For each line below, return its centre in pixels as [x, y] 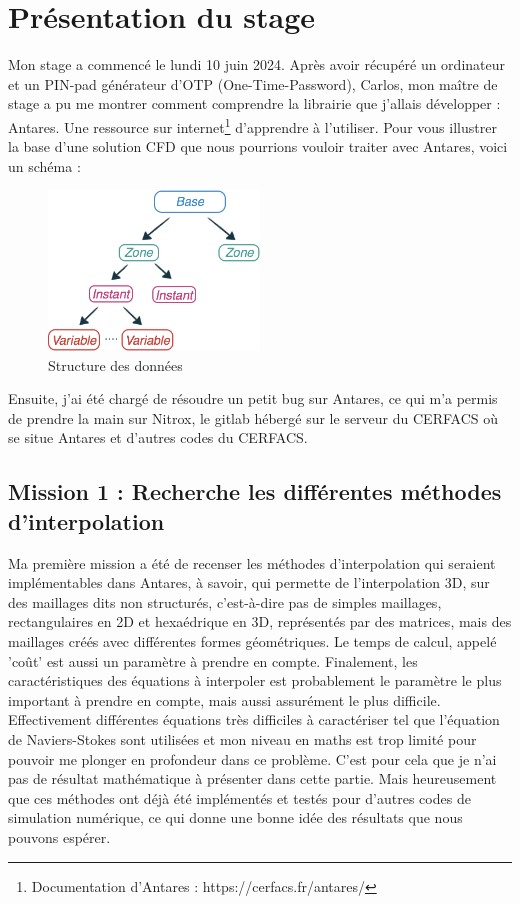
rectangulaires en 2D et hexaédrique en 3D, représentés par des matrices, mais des [260, 621]
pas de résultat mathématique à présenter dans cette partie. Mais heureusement [252, 778]
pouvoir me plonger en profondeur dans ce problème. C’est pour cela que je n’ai [252, 758]
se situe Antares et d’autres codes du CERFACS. [158, 437]
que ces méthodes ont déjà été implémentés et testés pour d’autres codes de [239, 797]
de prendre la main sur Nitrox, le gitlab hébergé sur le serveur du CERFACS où [253, 417]
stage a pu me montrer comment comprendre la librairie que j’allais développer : [254, 103]
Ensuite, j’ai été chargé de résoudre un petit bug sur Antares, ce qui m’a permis [253, 398]
